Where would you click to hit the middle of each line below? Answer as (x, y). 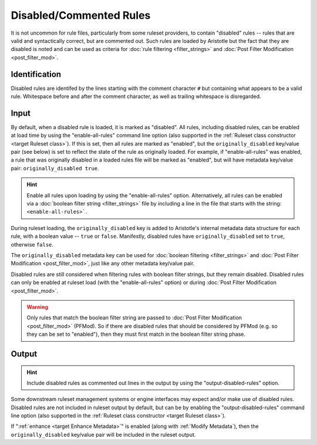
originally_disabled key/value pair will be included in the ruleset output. (103, 434)
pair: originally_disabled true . (55, 168)
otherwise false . (32, 244)
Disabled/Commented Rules (81, 15)
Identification (36, 74)
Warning (37, 307)
